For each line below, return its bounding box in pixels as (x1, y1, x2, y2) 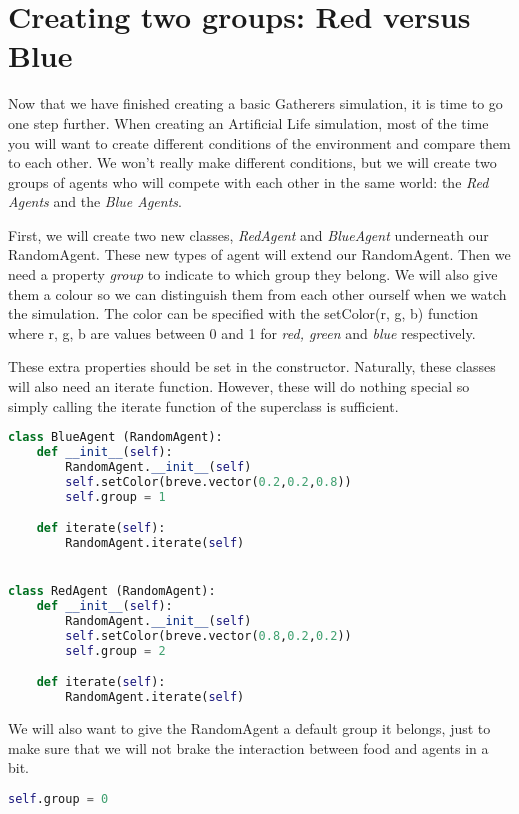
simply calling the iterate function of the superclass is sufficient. (8, 395, 399, 416)
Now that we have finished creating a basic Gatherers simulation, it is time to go (8, 93, 503, 114)
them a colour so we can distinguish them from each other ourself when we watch (8, 283, 507, 304)
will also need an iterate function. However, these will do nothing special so (8, 376, 470, 397)
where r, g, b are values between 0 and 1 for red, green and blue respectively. (8, 322, 476, 343)
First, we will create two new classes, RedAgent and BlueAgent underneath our (8, 224, 489, 245)
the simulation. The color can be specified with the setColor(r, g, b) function (8, 303, 479, 324)
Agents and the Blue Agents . (8, 191, 182, 212)
